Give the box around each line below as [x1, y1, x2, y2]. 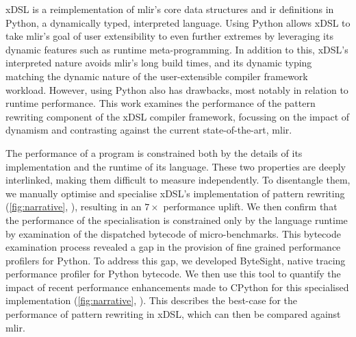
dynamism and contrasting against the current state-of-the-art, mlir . [5, 123, 292, 137]
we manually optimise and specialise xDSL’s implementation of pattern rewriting [5, 186, 345, 200]
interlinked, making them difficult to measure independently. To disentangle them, [5, 173, 351, 187]
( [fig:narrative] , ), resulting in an [5, 199, 142, 214]
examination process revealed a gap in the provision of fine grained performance [5, 240, 341, 254]
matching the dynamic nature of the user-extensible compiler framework [5, 68, 308, 83]
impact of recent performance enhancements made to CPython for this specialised [5, 279, 349, 294]
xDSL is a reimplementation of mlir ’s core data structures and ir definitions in [5, 2, 334, 16]
